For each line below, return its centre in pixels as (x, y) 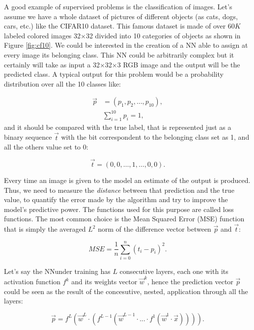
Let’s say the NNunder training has (57, 271)
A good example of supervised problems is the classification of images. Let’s (118, 6)
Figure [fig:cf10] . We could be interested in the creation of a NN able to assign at (126, 45)
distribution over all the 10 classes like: (62, 83)
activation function (32, 282)
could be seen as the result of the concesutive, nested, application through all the (126, 291)
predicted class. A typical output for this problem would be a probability (114, 74)
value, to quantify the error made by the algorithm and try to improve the (116, 199)
